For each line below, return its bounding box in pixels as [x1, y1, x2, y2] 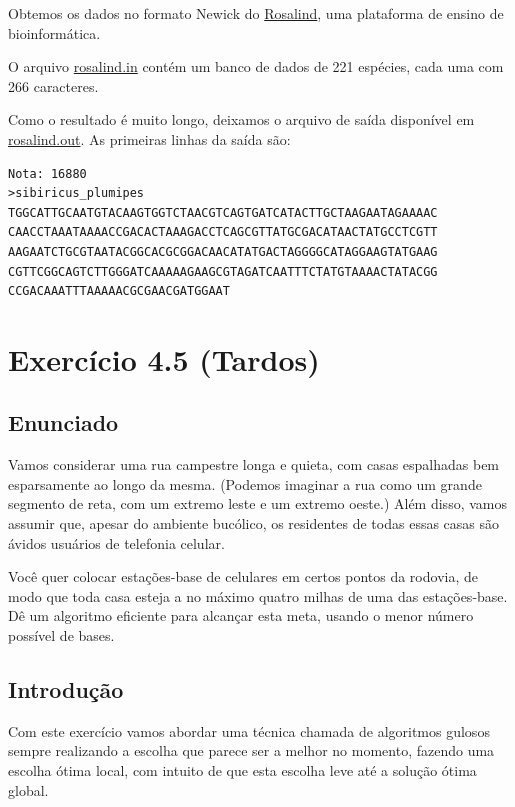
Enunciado [8, 407, 119, 438]
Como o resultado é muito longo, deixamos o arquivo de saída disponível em [8, 109, 475, 130]
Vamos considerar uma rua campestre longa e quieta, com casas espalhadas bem [8, 454, 500, 475]
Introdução [8, 674, 124, 705]
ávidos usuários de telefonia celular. [8, 532, 225, 553]
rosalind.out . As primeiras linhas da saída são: [8, 128, 291, 149]
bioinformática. [8, 22, 101, 43]
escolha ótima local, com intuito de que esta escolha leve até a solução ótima [8, 760, 477, 781]
